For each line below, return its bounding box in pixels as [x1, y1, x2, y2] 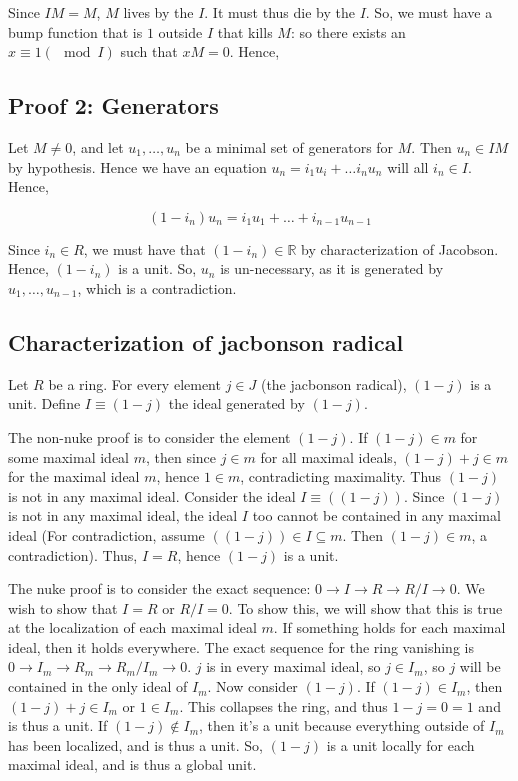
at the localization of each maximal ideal [8, 617, 257, 638]
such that [120, 41, 178, 62]
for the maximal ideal [8, 466, 140, 487]
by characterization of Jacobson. [301, 238, 499, 259]
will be [459, 656, 501, 677]
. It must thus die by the [204, 2, 355, 22]
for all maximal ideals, [260, 446, 397, 467]
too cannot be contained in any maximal [252, 505, 501, 526]
